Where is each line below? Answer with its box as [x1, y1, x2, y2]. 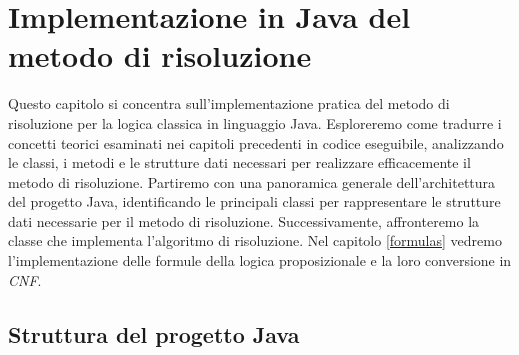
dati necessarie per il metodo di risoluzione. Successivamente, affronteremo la [8, 210, 480, 231]
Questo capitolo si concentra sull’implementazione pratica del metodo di [8, 93, 450, 114]
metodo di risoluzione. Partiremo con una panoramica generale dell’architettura [8, 171, 496, 192]
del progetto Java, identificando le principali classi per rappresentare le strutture [8, 191, 501, 212]
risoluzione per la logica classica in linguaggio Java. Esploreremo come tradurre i [8, 112, 502, 133]
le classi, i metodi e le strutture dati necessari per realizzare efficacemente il [8, 152, 471, 173]
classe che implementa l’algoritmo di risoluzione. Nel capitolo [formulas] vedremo [8, 230, 502, 251]
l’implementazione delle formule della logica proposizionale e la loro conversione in [8, 250, 512, 271]
